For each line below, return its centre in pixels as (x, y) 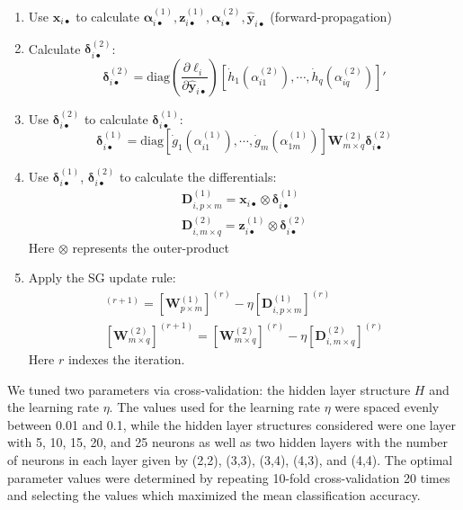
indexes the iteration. (126, 358)
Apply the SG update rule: (102, 277)
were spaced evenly (387, 407)
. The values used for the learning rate (214, 407)
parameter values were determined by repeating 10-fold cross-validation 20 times (229, 477)
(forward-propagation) (331, 16)
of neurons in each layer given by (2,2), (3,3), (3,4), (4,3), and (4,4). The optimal (230, 459)
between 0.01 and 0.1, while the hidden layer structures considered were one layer (231, 424)
